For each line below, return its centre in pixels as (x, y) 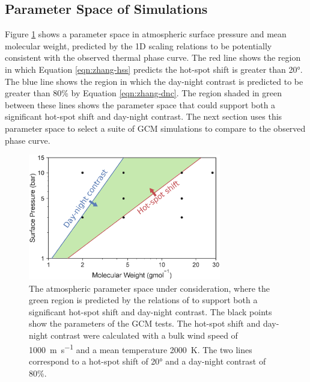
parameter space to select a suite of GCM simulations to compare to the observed (155, 128)
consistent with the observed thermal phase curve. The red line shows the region (153, 57)
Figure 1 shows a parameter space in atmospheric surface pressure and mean (146, 34)
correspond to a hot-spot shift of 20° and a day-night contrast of (147, 361)
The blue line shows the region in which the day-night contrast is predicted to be (154, 81)
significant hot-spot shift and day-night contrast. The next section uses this (144, 116)
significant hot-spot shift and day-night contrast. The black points (150, 311)
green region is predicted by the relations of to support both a (143, 300)
